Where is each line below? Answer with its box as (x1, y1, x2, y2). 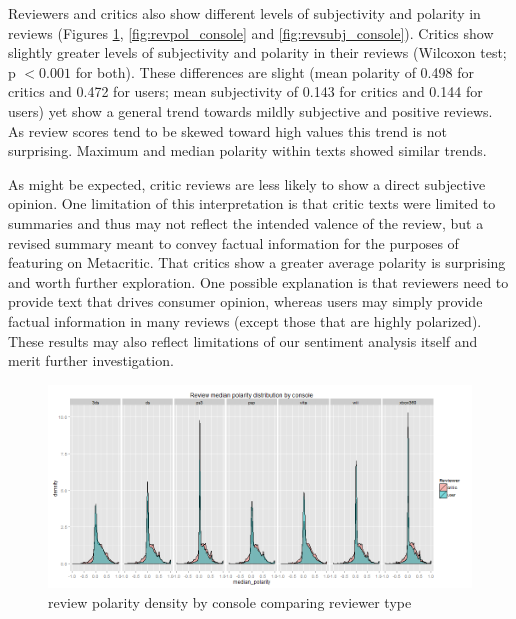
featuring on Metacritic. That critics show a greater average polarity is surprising (8, 252, 506, 273)
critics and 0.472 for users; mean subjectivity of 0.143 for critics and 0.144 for (8, 81, 483, 102)
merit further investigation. (8, 350, 174, 371)
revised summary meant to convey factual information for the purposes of (8, 232, 459, 253)
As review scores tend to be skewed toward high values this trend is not (8, 120, 447, 141)
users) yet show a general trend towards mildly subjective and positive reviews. (8, 100, 493, 121)
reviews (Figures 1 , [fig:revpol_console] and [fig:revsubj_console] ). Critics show (8, 22, 494, 43)
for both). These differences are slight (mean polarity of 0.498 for (75, 61, 474, 82)
